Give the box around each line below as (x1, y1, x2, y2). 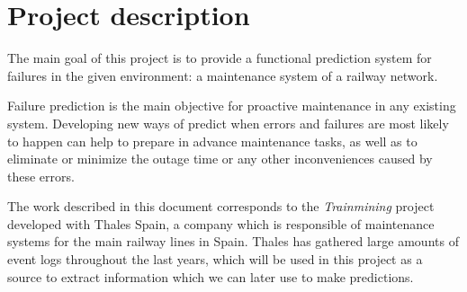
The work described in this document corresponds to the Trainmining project (7, 197, 435, 216)
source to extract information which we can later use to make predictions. (7, 267, 414, 286)
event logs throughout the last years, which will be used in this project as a (7, 250, 423, 269)
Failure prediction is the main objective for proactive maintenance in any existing (7, 96, 456, 115)
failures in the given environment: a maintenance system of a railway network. (7, 66, 438, 84)
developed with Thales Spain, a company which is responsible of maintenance (7, 214, 435, 233)
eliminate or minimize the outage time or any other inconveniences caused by (7, 149, 433, 168)
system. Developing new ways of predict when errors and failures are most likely (7, 113, 449, 132)
